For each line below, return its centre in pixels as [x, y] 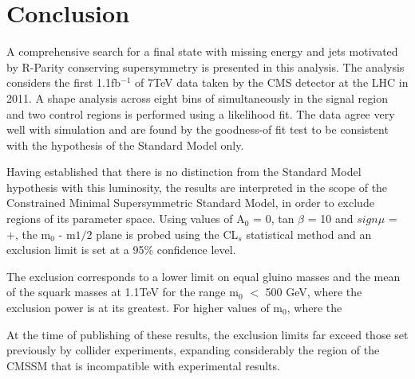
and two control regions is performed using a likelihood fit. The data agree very [201, 113]
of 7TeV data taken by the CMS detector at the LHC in [272, 82]
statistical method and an [309, 234]
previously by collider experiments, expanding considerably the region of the [193, 350]
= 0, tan [274, 219]
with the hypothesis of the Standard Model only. [125, 145]
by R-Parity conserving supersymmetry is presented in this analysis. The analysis [206, 66]
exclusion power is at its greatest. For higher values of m [145, 308]
